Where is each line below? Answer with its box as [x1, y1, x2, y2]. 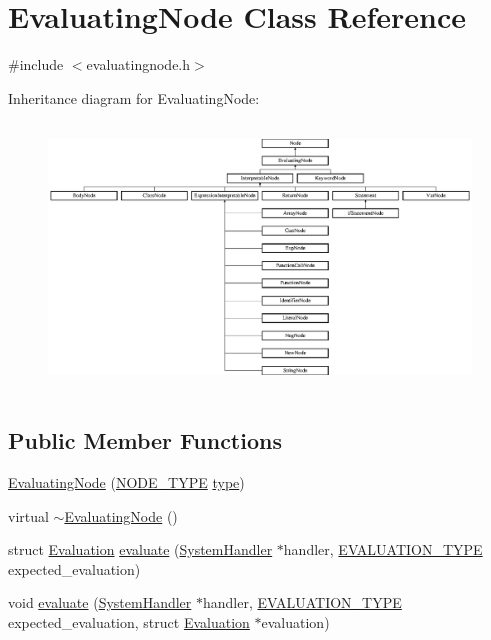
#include [8, 54, 64, 75]
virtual [8, 505, 49, 526]
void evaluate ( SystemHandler [8, 592, 192, 613]
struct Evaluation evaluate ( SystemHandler [8, 539, 273, 560]
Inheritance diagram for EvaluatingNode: [8, 87, 260, 108]
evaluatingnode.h [86, 54, 191, 75]
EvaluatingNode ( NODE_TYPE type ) [8, 471, 245, 492]
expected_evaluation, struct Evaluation [8, 611, 250, 632]
